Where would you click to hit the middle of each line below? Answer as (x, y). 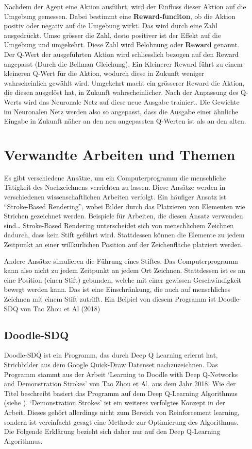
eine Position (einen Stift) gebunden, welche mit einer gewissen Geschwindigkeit (123, 279)
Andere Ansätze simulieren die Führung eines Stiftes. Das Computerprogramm (121, 260)
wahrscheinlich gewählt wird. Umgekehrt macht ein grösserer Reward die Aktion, (124, 82)
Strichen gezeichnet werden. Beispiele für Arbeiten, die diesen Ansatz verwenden (124, 216)
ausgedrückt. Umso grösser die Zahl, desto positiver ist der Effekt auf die (112, 35)
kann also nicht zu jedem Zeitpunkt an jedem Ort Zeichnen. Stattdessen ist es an (125, 270)
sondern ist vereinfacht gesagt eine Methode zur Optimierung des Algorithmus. (121, 422)
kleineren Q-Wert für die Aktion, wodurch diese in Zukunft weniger (104, 73)
